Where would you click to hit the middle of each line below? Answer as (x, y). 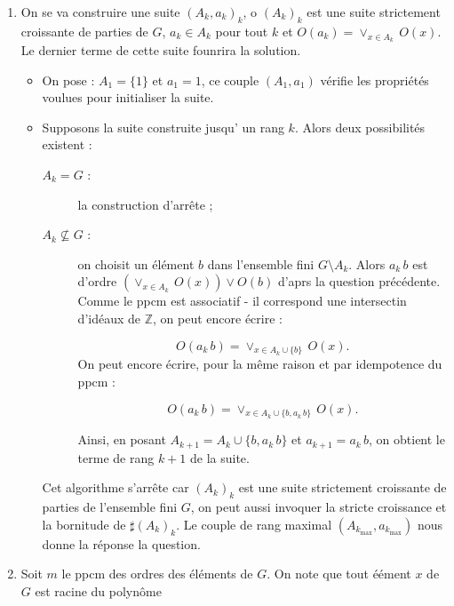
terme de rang (116, 457)
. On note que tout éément (339, 574)
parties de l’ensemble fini (110, 507)
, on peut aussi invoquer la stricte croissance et (319, 507)
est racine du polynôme (98, 590)
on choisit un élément (136, 263)
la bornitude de (84, 524)
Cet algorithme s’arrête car (115, 487)
